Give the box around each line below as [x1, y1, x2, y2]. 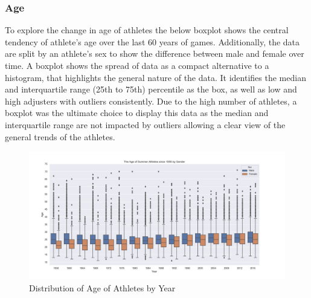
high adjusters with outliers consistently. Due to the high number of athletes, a [5, 94, 297, 107]
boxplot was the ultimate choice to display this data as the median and [5, 106, 269, 119]
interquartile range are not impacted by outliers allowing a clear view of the [5, 118, 286, 131]
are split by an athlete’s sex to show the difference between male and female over [5, 47, 304, 60]
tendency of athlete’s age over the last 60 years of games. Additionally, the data [5, 35, 300, 48]
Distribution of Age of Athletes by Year [29, 281, 176, 294]
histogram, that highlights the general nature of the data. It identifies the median [5, 71, 306, 83]
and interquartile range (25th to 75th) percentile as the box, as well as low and [5, 83, 297, 96]
